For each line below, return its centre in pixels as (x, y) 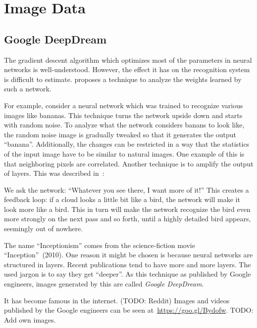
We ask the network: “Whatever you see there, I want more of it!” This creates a (127, 189)
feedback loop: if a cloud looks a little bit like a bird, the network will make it (122, 199)
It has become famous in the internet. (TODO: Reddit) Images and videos (117, 300)
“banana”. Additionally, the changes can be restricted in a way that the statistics (127, 144)
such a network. (28, 89)
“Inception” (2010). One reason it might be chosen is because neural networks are (128, 255)
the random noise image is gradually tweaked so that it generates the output (120, 134)
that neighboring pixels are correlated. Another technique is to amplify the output (129, 163)
